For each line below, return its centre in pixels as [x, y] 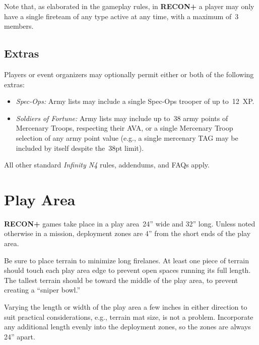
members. [19, 26]
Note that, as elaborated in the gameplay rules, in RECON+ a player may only [129, 6]
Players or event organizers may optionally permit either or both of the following [129, 74]
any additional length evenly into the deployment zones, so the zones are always [127, 327]
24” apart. [20, 336]
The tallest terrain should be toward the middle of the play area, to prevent [121, 280]
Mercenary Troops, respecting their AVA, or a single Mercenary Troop [124, 128]
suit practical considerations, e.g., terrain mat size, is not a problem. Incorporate [129, 317]
